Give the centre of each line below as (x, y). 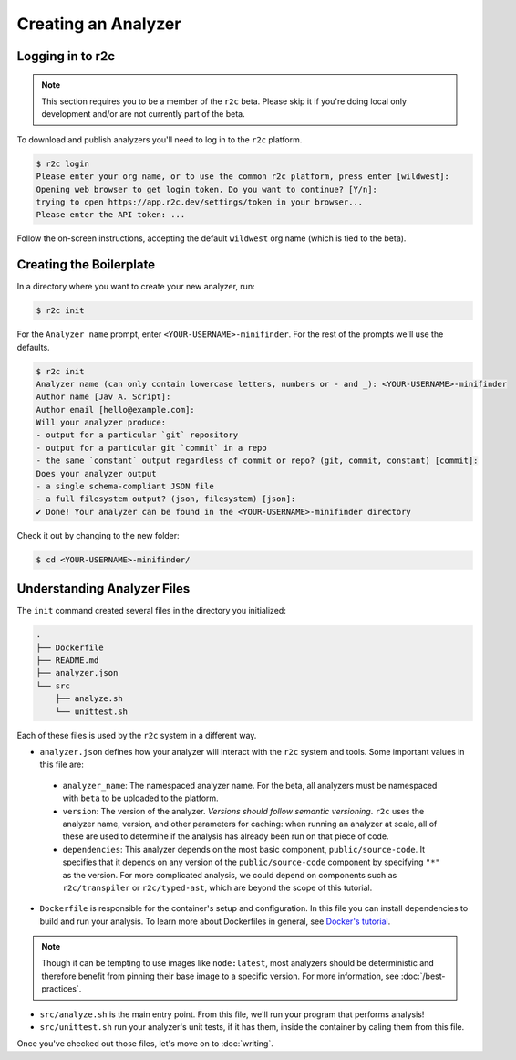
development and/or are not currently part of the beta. (143, 114)
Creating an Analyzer (99, 24)
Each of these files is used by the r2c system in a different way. (137, 735)
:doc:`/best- (423, 976)
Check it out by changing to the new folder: (98, 535)
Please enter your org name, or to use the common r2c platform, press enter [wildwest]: (243, 177)
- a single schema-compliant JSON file (125, 487)
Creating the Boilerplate (86, 265)
